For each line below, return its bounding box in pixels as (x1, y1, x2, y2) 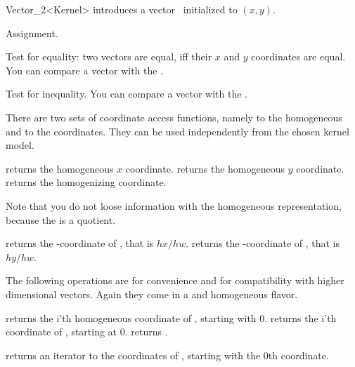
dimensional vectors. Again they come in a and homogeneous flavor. (6, 286, 298, 301)
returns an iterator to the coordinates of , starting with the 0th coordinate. (6, 347, 329, 362)
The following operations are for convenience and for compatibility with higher (6, 273, 344, 288)
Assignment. (6, 25, 58, 40)
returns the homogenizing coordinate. (6, 175, 167, 189)
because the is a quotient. (6, 212, 116, 227)
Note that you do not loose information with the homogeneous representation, (6, 198, 342, 213)
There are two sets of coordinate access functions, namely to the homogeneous (6, 109, 342, 124)
